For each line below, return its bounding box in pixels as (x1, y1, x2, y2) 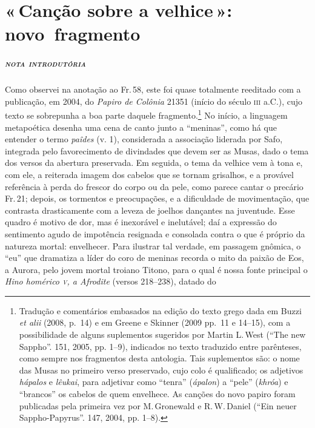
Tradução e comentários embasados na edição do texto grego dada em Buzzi (19, 304, 302, 317)
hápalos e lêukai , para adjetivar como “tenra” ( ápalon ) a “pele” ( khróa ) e (19, 375, 288, 388)
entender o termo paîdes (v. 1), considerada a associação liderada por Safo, (5, 133, 283, 145)
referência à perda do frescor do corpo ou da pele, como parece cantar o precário (5, 180, 303, 193)
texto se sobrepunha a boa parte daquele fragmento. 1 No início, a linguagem (5, 107, 288, 121)
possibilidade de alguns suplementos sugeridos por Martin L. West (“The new (19, 328, 306, 341)
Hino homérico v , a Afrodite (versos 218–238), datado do (5, 275, 216, 288)
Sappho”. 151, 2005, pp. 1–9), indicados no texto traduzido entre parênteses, (19, 340, 302, 352)
